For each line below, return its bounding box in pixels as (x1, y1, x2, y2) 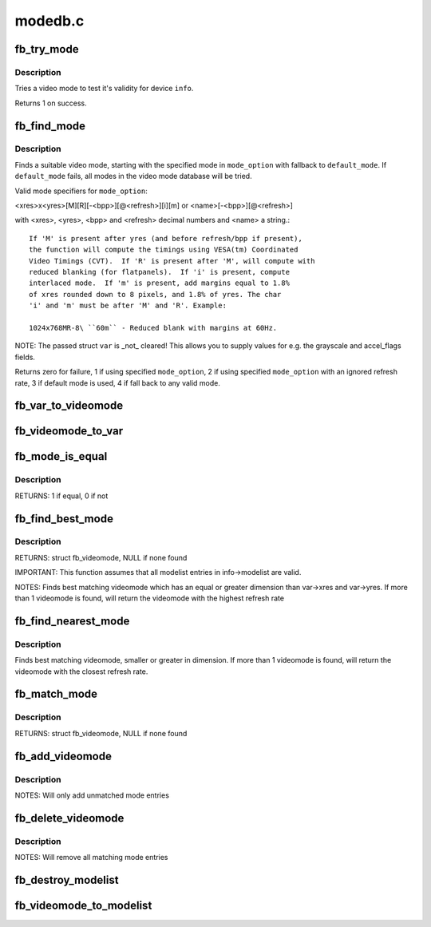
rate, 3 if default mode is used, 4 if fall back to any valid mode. (14, 378, 221, 387)
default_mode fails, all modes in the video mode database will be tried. (14, 172, 252, 181)
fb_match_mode (14, 687, 98, 701)
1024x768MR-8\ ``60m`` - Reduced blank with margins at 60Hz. (29, 323, 278, 332)
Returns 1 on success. (14, 98, 87, 108)
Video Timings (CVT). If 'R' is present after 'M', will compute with (29, 256, 315, 265)
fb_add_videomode (14, 749, 112, 763)
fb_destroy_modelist (14, 873, 119, 886)
